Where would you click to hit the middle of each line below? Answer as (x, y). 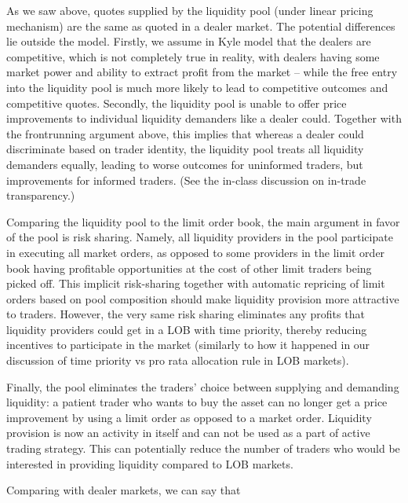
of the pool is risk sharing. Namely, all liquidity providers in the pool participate (200, 237)
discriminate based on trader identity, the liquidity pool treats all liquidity (185, 149)
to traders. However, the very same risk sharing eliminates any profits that (186, 314)
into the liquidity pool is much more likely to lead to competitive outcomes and (197, 87)
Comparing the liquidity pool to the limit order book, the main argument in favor (203, 221)
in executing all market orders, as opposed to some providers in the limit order (196, 252)
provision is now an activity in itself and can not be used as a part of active (188, 433)
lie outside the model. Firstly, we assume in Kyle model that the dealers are (189, 41)
